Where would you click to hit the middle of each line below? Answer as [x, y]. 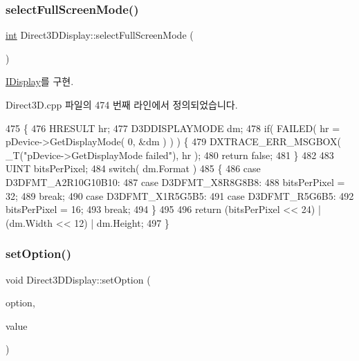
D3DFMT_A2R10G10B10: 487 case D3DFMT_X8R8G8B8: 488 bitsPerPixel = [175, 182]
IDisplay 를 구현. [40, 81]
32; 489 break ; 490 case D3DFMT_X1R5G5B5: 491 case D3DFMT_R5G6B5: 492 [180, 195]
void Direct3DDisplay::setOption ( [78, 279]
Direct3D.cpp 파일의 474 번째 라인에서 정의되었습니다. [122, 104]
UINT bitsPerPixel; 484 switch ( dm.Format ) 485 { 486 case [133, 168]
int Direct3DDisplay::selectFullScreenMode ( [100, 35]
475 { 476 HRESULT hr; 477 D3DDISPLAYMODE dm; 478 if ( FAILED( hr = [173, 128]
